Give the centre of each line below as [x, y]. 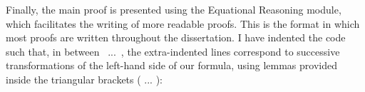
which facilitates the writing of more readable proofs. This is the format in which [183, 23]
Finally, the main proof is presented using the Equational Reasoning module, [174, 9]
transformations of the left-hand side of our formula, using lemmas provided [171, 65]
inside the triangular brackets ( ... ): [84, 79]
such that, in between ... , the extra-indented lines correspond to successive [173, 51]
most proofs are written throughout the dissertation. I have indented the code [176, 37]
